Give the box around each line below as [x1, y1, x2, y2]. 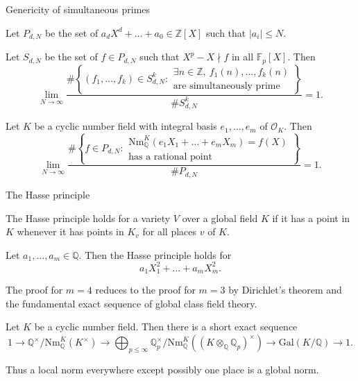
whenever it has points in [17, 224, 124, 239]
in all [231, 49, 254, 64]
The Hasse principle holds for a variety [6, 210, 171, 225]
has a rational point [128, 152, 212, 162]
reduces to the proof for [95, 282, 196, 297]
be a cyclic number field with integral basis [34, 119, 217, 133]
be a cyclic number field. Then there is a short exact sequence [34, 319, 298, 334]
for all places [142, 224, 197, 239]
